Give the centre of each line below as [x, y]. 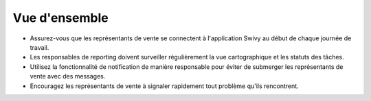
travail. [40, 47]
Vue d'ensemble [61, 18]
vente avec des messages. [68, 76]
